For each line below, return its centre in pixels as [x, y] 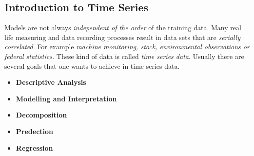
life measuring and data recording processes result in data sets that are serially [122, 37]
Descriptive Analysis [51, 82]
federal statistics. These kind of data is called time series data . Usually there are [124, 56]
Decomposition [41, 115]
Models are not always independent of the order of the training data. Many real [123, 28]
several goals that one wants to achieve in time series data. [92, 66]
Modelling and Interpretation [66, 98]
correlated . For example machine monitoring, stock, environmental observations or [127, 47]
